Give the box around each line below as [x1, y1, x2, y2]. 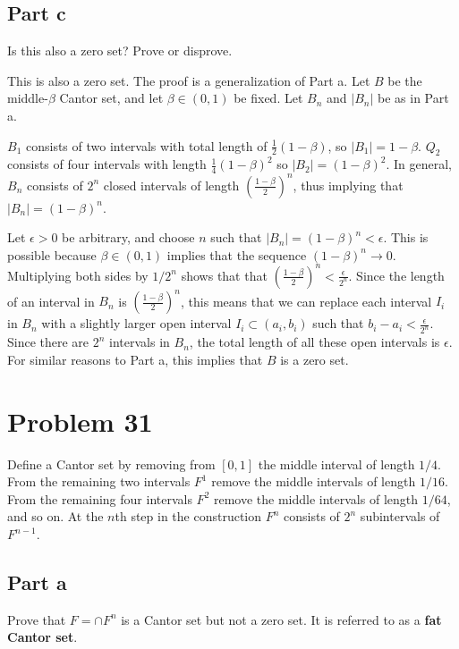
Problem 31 [7, 402, 153, 439]
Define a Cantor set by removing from [7, 454, 216, 473]
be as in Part [378, 88, 449, 107]
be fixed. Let [234, 88, 303, 107]
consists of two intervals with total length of [25, 136, 268, 155]
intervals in [109, 333, 170, 351]
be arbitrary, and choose [62, 228, 195, 247]
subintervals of [360, 507, 440, 526]
